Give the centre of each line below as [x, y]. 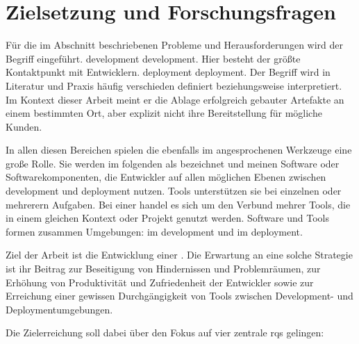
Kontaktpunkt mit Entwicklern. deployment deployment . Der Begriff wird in [168, 72]
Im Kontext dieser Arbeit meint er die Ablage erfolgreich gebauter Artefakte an [175, 99]
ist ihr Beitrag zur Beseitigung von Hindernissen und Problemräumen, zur [163, 269]
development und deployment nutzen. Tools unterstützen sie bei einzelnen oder [174, 191]
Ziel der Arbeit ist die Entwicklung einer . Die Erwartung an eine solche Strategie [179, 255]
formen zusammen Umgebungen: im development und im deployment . [154, 231]
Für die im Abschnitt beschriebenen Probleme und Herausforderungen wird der [175, 45]
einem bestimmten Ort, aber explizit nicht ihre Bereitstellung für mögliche [164, 113]
